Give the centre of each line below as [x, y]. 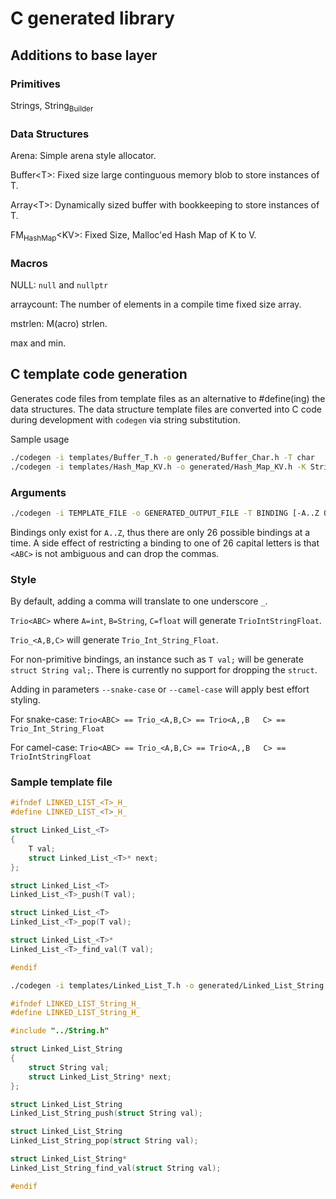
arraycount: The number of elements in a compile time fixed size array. [156, 304]
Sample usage [40, 439]
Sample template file [61, 782]
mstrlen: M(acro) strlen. [59, 324]
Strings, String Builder [52, 106]
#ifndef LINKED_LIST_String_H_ [75, 1003]
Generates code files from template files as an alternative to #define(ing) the [168, 398]
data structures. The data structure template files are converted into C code [166, 409]
